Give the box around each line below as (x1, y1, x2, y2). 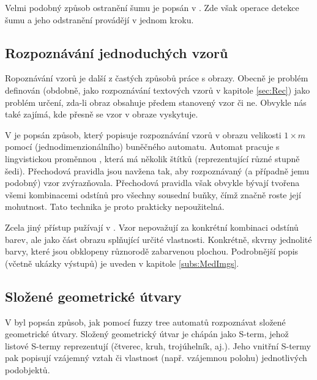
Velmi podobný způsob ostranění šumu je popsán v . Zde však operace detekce (5, 1, 299, 13)
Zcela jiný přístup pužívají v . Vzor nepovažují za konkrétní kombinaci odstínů (5, 220, 299, 233)
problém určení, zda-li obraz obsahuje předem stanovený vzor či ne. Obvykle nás (5, 95, 307, 108)
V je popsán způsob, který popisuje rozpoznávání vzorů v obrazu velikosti (5, 128, 282, 141)
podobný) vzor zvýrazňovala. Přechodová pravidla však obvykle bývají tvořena (5, 176, 300, 189)
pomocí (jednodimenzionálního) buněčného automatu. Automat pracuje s (5, 140, 280, 153)
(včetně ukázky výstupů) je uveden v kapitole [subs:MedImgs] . (5, 256, 239, 269)
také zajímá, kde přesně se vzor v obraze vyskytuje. (5, 108, 198, 121)
